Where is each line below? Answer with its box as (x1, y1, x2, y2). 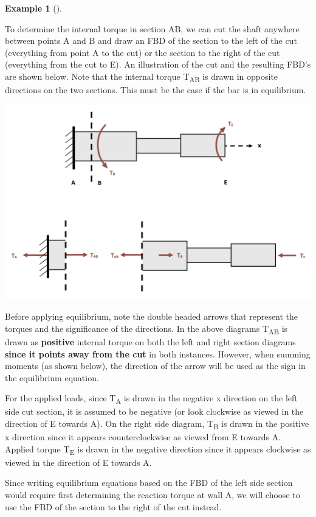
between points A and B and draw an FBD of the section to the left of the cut (5, 34, 297, 47)
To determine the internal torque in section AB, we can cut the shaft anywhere (5, 22, 300, 35)
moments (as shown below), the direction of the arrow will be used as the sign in (5, 359, 306, 372)
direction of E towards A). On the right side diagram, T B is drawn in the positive (5, 417, 309, 431)
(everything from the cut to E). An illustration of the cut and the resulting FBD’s (5, 58, 311, 71)
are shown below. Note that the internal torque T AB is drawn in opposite (5, 69, 278, 84)
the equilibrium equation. (5, 371, 99, 384)
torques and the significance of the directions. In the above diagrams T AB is (5, 322, 288, 336)
